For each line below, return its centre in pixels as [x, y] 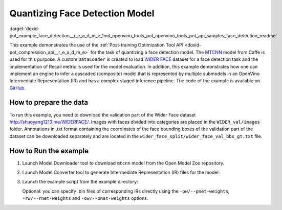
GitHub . [17, 88]
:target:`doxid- [25, 29]
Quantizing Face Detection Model [82, 13]
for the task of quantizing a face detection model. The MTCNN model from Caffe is [178, 52]
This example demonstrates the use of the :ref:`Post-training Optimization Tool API [96, 45]
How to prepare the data [49, 102]
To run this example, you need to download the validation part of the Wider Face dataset [103, 114]
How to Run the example [49, 151]
